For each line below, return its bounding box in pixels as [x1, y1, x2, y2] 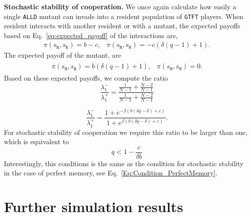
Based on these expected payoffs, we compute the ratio [4, 73, 168, 83]
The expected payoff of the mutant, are [4, 50, 121, 60]
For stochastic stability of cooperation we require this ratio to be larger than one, [4, 127, 248, 137]
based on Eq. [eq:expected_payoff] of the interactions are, [4, 30, 178, 40]
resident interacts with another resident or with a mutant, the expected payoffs [4, 21, 240, 31]
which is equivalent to [4, 136, 69, 147]
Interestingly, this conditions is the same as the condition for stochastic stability [4, 158, 244, 168]
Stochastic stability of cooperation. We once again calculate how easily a [4, 1, 236, 11]
